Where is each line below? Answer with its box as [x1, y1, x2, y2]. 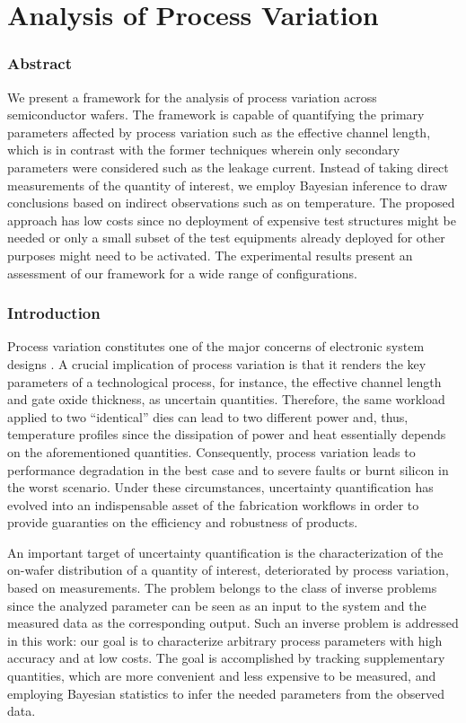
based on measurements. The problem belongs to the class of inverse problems [7, 578, 437, 597]
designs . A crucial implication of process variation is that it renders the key [7, 354, 426, 373]
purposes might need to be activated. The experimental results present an [7, 245, 413, 264]
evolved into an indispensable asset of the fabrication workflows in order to [7, 495, 419, 514]
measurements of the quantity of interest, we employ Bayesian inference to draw [7, 175, 448, 194]
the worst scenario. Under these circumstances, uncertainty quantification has [7, 478, 434, 497]
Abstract [7, 52, 72, 75]
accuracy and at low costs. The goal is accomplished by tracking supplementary [7, 648, 445, 667]
